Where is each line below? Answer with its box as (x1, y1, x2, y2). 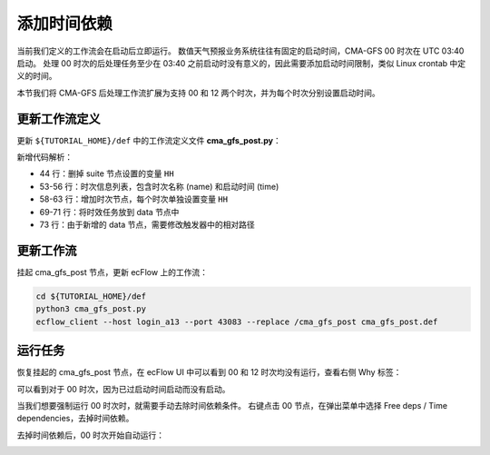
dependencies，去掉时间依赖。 (16, 413, 134, 424)
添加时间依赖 (16, 14, 113, 34)
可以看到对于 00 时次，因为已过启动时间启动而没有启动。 (16, 383, 230, 394)
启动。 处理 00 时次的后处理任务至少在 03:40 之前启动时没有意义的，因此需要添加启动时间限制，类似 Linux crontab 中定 (16, 57, 466, 68)
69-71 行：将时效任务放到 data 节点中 (39, 206, 180, 217)
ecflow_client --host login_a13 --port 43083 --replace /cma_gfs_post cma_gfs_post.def (35, 316, 438, 327)
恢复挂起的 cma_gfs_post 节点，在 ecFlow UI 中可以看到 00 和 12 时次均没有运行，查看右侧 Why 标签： (16, 367, 402, 378)
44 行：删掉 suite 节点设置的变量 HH (39, 168, 174, 179)
